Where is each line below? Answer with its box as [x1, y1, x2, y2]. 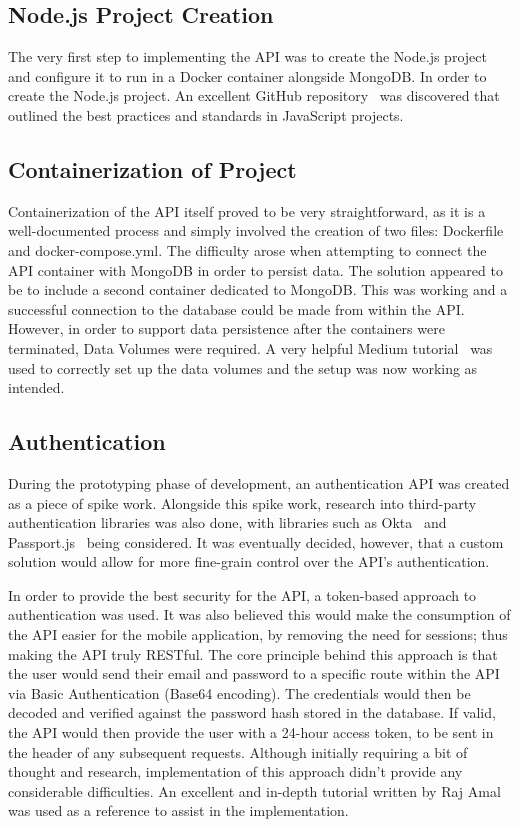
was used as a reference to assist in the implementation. [8, 800, 349, 821]
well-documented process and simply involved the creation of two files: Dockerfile [8, 220, 504, 241]
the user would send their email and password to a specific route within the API [8, 663, 500, 684]
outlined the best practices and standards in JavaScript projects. [8, 104, 404, 125]
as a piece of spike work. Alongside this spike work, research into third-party [8, 492, 477, 513]
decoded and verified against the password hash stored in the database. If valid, [8, 702, 496, 723]
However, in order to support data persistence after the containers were [8, 318, 445, 339]
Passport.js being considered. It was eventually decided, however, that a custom [8, 531, 504, 552]
